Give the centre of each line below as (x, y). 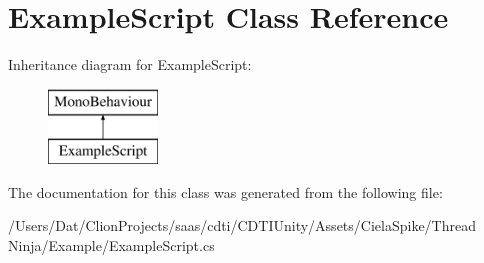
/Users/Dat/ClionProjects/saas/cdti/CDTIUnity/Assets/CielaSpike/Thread (242, 225)
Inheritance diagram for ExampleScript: (130, 64)
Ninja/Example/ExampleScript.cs (111, 245)
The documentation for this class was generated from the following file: (225, 191)
